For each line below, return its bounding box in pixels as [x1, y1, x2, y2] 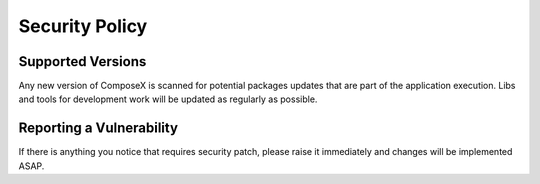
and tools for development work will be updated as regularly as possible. [18, 93, 318, 105]
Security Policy [18, 15, 148, 37]
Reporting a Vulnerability [18, 120, 179, 137]
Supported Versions [18, 53, 147, 70]
